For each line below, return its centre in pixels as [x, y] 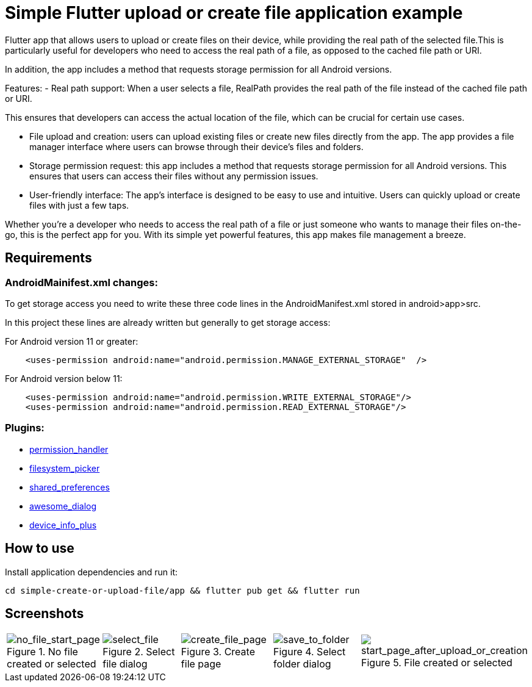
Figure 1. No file [42, 652]
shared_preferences [70, 487]
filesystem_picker [65, 468]
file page [201, 664]
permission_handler [69, 449]
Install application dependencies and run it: [92, 572]
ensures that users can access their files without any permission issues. [174, 176]
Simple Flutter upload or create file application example [234, 13]
